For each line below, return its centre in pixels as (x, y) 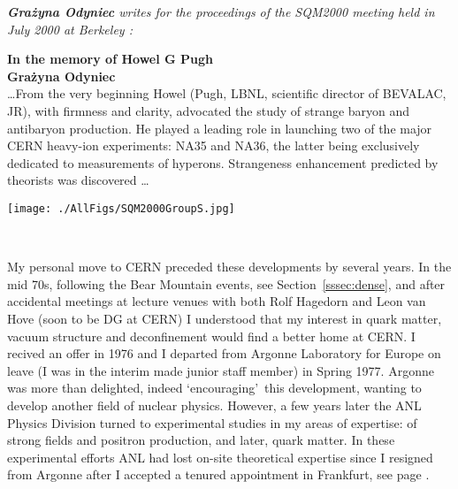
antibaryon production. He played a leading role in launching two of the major (220, 128)
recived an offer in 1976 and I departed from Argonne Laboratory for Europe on (224, 353)
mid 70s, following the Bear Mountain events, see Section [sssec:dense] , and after (226, 283)
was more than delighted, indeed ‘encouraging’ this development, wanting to (214, 388)
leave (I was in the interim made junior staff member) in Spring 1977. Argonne (221, 370)
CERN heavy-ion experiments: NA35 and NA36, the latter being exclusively (214, 145)
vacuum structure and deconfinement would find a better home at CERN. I (211, 336)
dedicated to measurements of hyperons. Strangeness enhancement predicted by (223, 162)
